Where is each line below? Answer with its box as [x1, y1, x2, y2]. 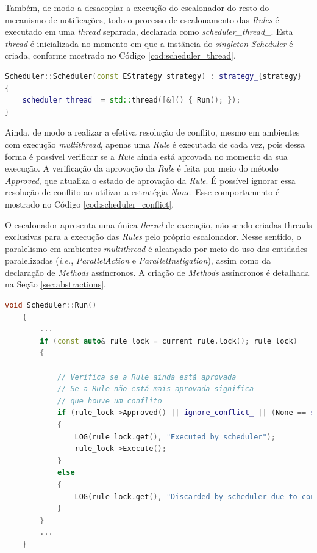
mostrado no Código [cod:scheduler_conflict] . [5, 197, 174, 210]
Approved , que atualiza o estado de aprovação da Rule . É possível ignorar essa [5, 173, 296, 186]
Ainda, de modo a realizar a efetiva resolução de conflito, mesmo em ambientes [5, 126, 300, 139]
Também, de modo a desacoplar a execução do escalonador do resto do [5, 1, 269, 13]
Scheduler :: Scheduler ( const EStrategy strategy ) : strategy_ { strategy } [5, 71, 302, 81]
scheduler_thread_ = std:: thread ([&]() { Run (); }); [22, 96, 241, 105]
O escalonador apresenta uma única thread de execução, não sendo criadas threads [5, 218, 312, 231]
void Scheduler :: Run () [5, 301, 97, 310]
